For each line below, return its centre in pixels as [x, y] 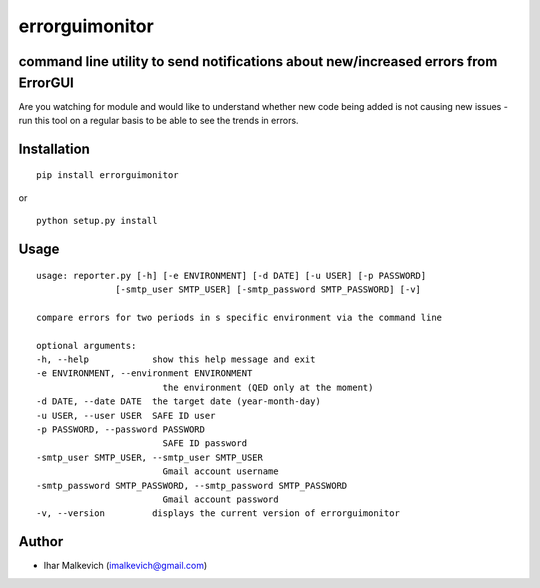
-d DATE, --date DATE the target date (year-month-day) [179, 401]
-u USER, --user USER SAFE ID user [126, 415]
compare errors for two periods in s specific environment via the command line [239, 317]
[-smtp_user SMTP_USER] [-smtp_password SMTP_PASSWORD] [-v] [268, 289]
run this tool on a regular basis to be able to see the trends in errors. [158, 121]
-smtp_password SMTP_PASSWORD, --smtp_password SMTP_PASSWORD [192, 485]
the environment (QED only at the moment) [268, 387]
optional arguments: [86, 345]
